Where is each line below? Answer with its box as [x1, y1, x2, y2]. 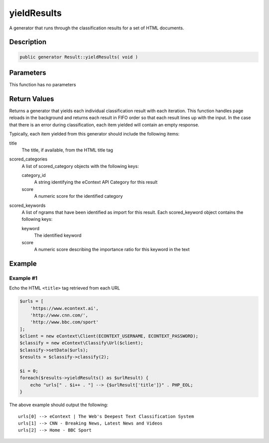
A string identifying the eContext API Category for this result [34, 179, 158, 185]
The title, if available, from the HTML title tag [21, 147, 113, 153]
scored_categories [9, 156, 47, 162]
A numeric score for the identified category [34, 193, 123, 199]
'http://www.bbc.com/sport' [30, 319, 99, 325]
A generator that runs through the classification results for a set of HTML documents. [9, 25, 184, 31]
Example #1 [9, 275, 37, 282]
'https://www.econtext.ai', [30, 305, 99, 311]
